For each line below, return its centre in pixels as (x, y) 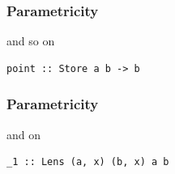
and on (24, 134)
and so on (31, 41)
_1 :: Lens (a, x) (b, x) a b (88, 162)
